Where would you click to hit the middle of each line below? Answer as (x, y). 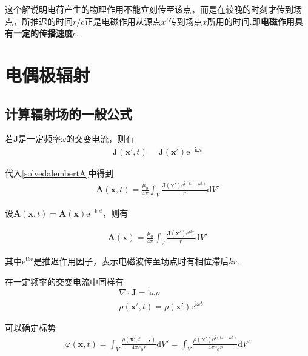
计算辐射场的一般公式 (69, 113)
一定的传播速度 (43, 33)
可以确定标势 (30, 327)
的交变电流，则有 (100, 139)
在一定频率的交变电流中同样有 (64, 281)
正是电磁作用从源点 (123, 21)
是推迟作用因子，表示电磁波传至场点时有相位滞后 (131, 261)
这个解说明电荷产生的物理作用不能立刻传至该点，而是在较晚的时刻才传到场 (153, 9)
